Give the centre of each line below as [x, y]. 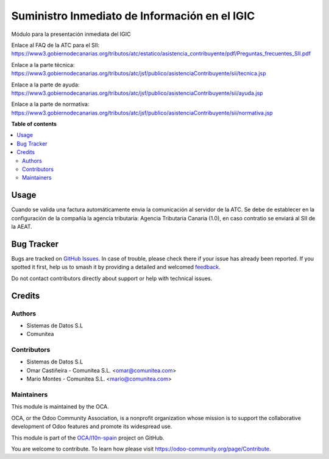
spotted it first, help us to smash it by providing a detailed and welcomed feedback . [116, 267]
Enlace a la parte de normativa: [50, 104]
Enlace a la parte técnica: [43, 65]
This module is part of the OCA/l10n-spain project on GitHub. [88, 438]
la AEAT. [22, 227]
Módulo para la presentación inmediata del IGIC [71, 34]
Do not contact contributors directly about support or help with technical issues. [112, 278]
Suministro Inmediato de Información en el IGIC [133, 16]
